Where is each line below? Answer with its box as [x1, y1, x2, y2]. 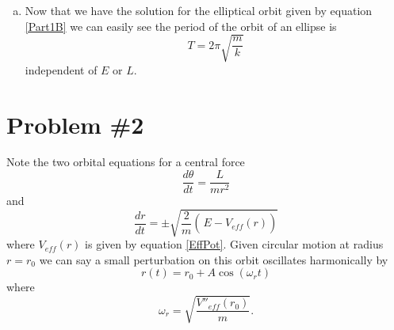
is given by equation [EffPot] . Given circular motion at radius [85, 236, 384, 252]
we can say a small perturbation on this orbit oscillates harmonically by [39, 251, 388, 267]
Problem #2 [6, 108, 144, 140]
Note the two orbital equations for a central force [6, 154, 245, 170]
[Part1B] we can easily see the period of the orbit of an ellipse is [25, 17, 337, 34]
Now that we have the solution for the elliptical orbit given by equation [25, 2, 373, 18]
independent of [25, 61, 98, 78]
